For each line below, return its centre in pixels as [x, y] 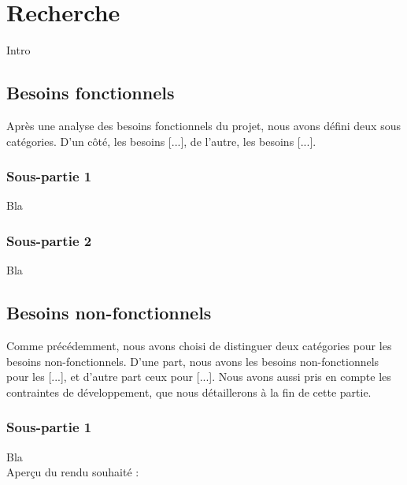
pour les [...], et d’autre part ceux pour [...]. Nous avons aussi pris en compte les [199, 377]
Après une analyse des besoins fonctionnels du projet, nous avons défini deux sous [203, 125]
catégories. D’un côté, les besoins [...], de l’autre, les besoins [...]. [161, 141]
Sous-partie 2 [49, 240]
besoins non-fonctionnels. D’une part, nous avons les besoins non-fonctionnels [193, 361]
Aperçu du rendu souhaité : [73, 472]
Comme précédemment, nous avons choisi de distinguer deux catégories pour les [199, 345]
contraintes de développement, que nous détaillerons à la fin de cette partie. [189, 392]
